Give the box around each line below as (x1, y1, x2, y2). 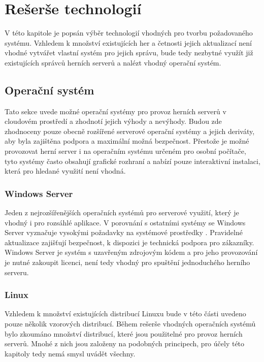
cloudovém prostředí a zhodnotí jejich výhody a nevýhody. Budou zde (5, 116, 222, 126)
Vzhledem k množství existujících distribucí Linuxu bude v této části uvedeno (5, 308, 246, 319)
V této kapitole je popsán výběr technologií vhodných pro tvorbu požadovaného (5, 27, 253, 38)
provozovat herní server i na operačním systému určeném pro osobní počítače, (5, 146, 246, 156)
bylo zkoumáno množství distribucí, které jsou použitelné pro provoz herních (5, 328, 243, 339)
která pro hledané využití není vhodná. (5, 166, 126, 176)
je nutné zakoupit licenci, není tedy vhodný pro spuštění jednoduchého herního (5, 257, 250, 268)
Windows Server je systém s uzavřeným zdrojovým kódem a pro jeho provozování (5, 247, 258, 257)
